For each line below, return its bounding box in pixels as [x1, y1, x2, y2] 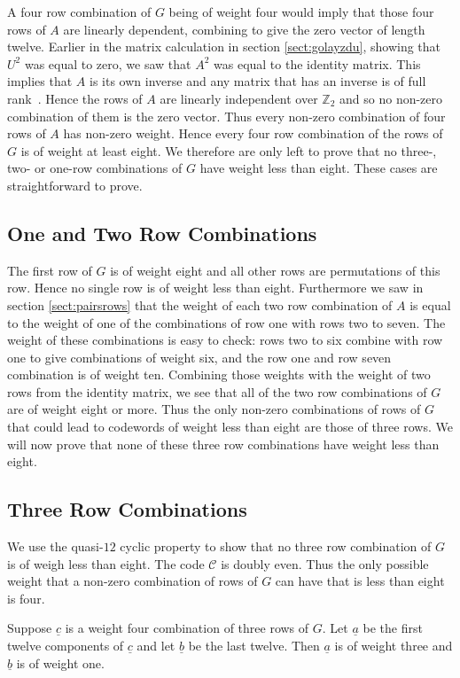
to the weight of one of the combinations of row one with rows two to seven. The [7, 313, 446, 331]
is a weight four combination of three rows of [65, 619, 309, 637]
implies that [7, 72, 73, 90]
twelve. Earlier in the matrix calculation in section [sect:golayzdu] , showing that [7, 37, 441, 56]
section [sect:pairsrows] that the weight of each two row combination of [7, 295, 393, 314]
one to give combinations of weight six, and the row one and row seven [7, 347, 392, 366]
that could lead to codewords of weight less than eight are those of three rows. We [7, 417, 453, 436]
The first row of [7, 261, 92, 279]
